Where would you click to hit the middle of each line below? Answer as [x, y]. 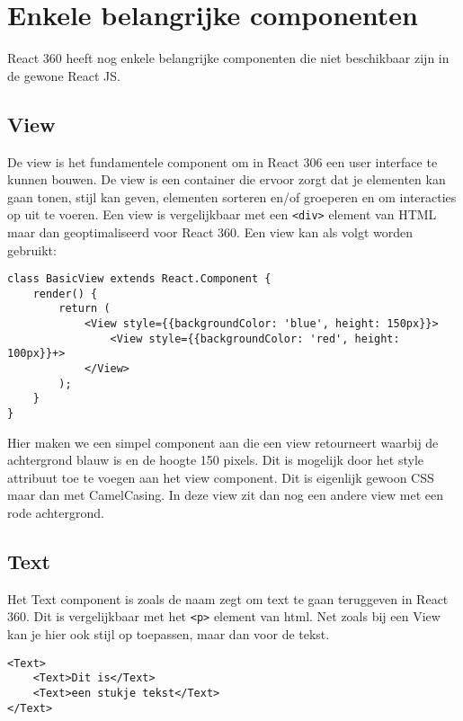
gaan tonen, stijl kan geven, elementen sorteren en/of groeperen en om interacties [232, 196]
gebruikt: [32, 249]
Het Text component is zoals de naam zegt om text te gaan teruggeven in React [228, 598]
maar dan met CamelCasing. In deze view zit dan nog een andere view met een [226, 495]
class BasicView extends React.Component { [139, 279]
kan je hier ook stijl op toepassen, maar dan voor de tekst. [169, 634]
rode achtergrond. [56, 513]
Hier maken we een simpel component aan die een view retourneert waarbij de [223, 442]
